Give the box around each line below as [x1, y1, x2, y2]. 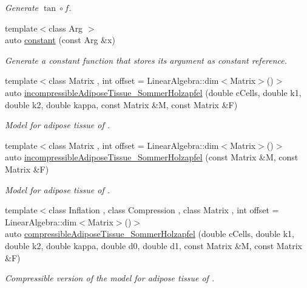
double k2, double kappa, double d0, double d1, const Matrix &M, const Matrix [5, 239, 302, 252]
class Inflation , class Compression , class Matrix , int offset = [49, 204, 279, 216]
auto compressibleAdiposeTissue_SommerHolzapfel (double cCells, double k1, [5, 227, 294, 240]
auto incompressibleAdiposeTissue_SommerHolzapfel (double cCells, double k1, [5, 86, 302, 98]
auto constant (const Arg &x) [5, 33, 115, 46]
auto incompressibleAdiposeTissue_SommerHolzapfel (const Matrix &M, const [5, 151, 299, 163]
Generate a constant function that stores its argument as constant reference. [5, 53, 288, 66]
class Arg [49, 21, 83, 34]
